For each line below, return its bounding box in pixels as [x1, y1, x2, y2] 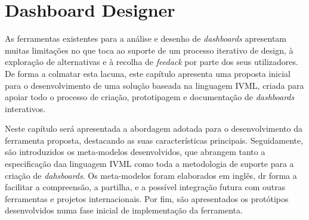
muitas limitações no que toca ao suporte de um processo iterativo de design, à [5, 44, 293, 56]
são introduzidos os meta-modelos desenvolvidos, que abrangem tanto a [5, 145, 265, 158]
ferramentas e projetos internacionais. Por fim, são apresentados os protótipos [5, 192, 289, 204]
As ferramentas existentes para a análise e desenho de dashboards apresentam [5, 32, 287, 45]
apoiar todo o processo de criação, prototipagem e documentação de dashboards [5, 91, 295, 103]
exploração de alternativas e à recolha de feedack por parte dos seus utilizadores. [5, 55, 298, 68]
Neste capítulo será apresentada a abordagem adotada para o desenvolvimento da [5, 122, 302, 135]
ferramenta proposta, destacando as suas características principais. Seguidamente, [5, 134, 304, 146]
